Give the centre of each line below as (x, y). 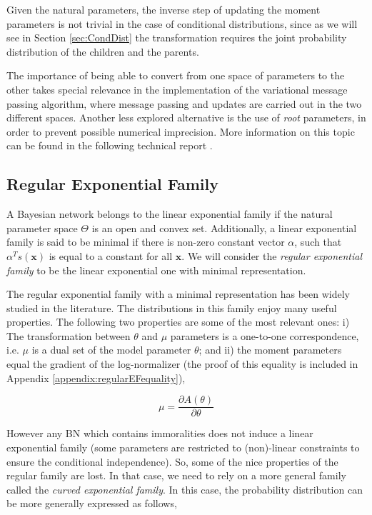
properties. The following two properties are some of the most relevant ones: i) (178, 322)
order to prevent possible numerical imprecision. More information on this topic (181, 131)
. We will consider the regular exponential (272, 255)
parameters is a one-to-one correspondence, (265, 335)
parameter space (42, 227)
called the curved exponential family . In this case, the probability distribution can (185, 489)
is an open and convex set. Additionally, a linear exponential (224, 227)
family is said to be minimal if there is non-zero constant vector (146, 242)
